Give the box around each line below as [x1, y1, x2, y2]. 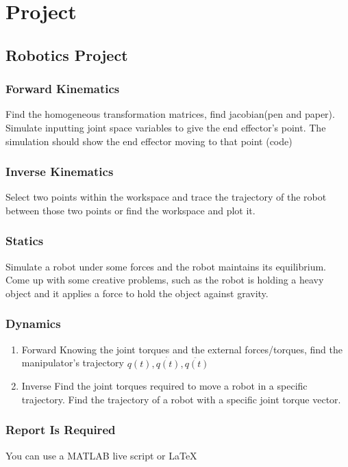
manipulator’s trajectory [21, 355, 124, 370]
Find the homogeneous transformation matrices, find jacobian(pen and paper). [5, 107, 335, 121]
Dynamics [5, 315, 61, 332]
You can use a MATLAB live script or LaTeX [5, 448, 197, 462]
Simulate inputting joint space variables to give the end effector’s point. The [5, 120, 326, 134]
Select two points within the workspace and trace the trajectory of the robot [5, 190, 327, 204]
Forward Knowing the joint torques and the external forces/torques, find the [21, 342, 343, 356]
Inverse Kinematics [5, 163, 114, 180]
